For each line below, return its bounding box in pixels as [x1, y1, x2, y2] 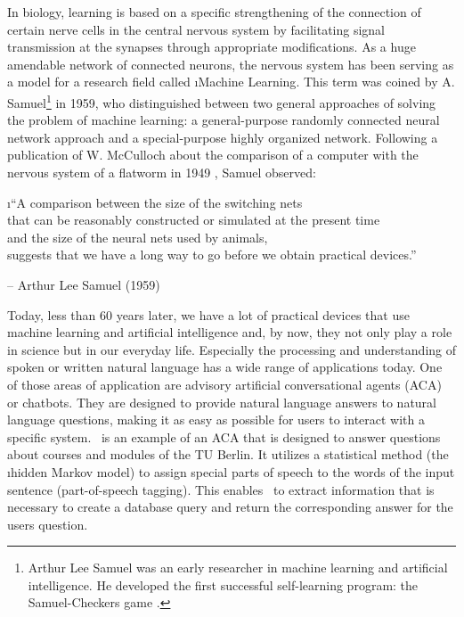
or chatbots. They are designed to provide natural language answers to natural [7, 392, 437, 411]
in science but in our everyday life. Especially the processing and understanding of [7, 340, 456, 358]
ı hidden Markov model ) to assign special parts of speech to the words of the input [7, 462, 455, 481]
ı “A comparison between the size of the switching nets [7, 193, 303, 211]
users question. [7, 514, 88, 533]
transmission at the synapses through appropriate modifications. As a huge [7, 37, 416, 56]
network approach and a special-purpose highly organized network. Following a [7, 128, 438, 146]
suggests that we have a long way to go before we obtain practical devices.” [7, 245, 417, 264]
